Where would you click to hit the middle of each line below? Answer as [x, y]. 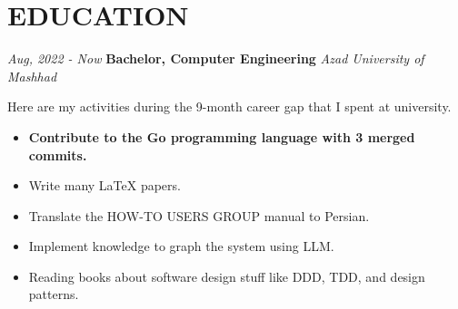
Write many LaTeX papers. [105, 185]
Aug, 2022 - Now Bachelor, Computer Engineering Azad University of [216, 58]
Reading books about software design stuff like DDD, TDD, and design [227, 276]
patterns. [54, 294]
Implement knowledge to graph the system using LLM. [181, 246]
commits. [58, 154]
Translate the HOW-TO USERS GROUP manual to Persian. [199, 215]
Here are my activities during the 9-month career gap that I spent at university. [229, 106]
